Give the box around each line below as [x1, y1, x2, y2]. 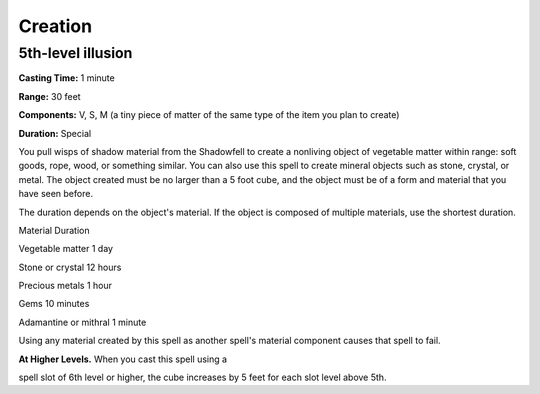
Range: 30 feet [18, 90, 81, 102]
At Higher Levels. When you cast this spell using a [18, 353, 228, 365]
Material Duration [18, 224, 90, 236]
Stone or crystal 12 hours [18, 261, 122, 273]
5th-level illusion [18, 44, 133, 62]
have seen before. [18, 188, 94, 200]
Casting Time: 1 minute [18, 72, 115, 84]
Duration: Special [18, 127, 92, 139]
